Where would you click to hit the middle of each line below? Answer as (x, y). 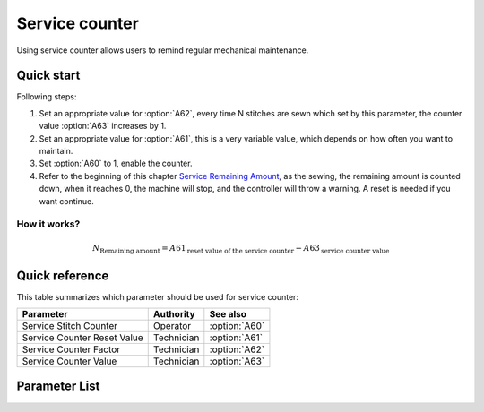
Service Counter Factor (71, 349)
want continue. (66, 201)
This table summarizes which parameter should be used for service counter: (158, 296)
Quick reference (63, 275)
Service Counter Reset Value (82, 338)
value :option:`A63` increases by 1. (103, 126)
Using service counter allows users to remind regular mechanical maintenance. (163, 50)
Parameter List (58, 386)
